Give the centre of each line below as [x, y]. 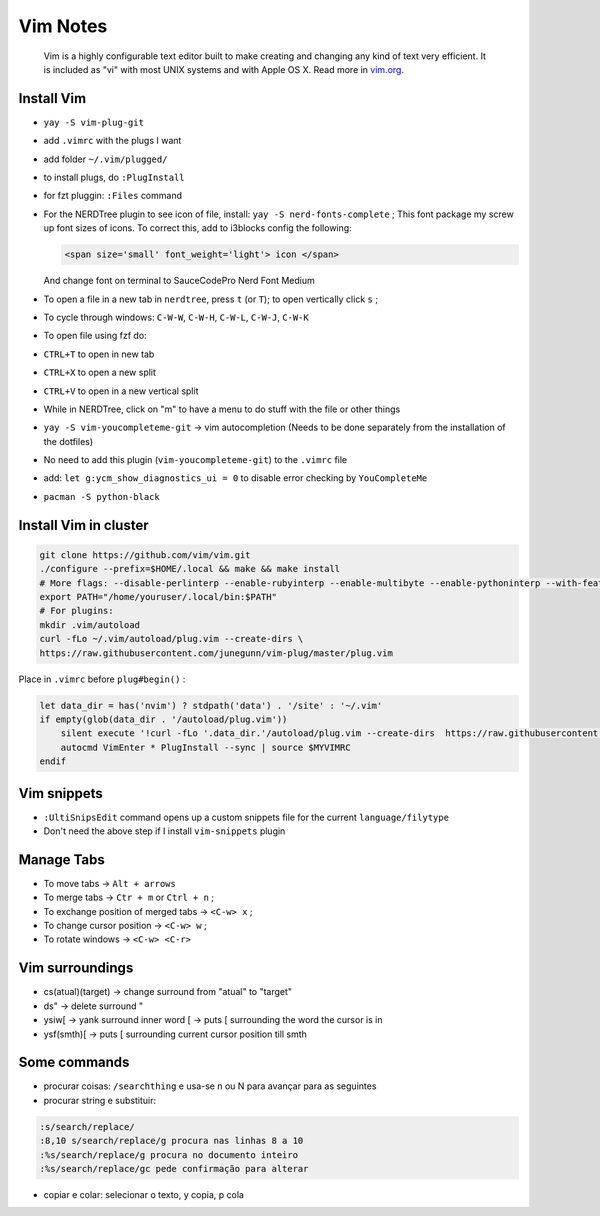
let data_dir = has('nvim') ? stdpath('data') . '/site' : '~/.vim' [211, 705]
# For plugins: [76, 611]
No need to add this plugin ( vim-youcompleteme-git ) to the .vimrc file [195, 460]
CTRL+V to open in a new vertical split [121, 391]
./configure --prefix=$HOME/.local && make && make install [190, 569]
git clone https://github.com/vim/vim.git [145, 554]
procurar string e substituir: [100, 1100]
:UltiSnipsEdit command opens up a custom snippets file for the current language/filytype [246, 817]
